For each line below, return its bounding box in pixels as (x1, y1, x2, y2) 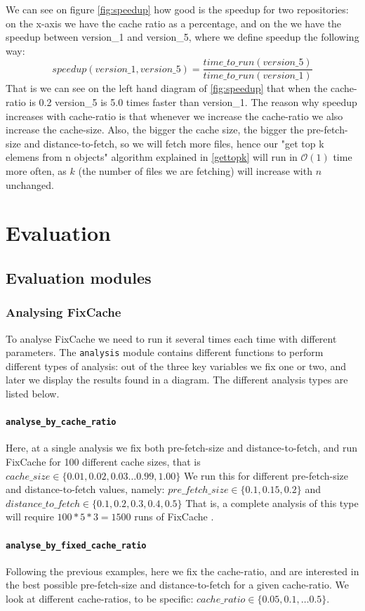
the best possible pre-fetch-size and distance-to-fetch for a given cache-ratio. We (6, 577, 349, 592)
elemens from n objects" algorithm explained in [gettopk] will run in (6, 150, 298, 164)
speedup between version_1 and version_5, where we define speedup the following (6, 29, 359, 44)
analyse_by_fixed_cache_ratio (6, 540, 147, 551)
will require (6, 509, 54, 524)
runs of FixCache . (134, 509, 214, 524)
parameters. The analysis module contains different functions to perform (6, 345, 324, 360)
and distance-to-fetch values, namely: (6, 482, 165, 497)
